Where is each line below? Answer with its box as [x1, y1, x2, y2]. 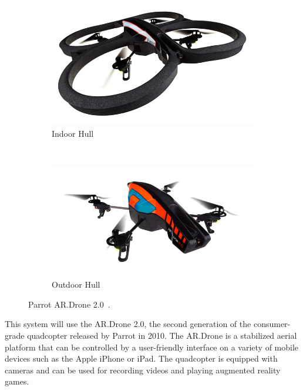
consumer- [253, 318, 291, 330]
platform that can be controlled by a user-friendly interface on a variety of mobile [5, 341, 299, 353]
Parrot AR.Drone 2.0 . [28, 298, 110, 310]
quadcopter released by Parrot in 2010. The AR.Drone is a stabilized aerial [27, 329, 297, 341]
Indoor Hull [52, 127, 94, 139]
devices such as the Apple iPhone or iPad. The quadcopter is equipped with [5, 352, 278, 365]
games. [5, 375, 29, 387]
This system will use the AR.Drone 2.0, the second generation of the [5, 318, 251, 330]
